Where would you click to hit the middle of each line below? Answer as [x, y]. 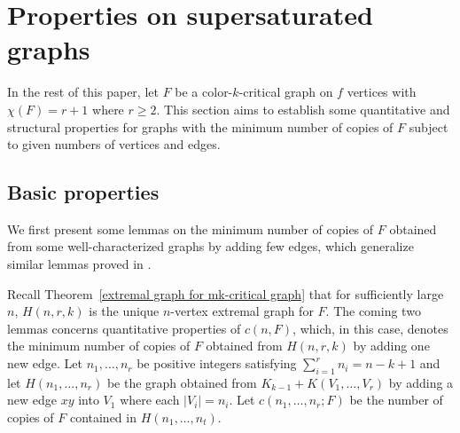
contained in [103, 417]
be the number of [396, 400]
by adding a [421, 382]
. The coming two [373, 311]
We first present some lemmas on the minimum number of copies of [191, 228]
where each [150, 400]
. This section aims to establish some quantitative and [303, 109]
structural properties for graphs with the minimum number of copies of [200, 126]
